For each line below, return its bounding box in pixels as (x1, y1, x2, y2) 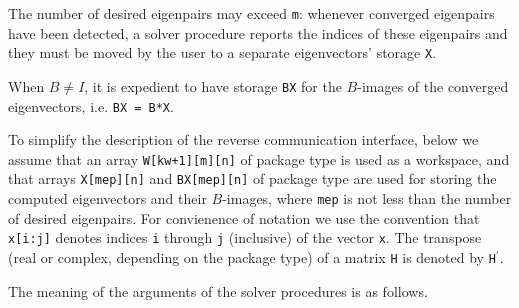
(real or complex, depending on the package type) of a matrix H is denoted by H (8, 247, 496, 268)
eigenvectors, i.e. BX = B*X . (8, 95, 174, 116)
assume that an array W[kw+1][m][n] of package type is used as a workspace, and (8, 148, 510, 169)
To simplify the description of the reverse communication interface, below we (8, 129, 479, 150)
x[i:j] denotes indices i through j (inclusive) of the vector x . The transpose (8, 227, 482, 248)
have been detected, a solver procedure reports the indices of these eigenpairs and (8, 22, 508, 43)
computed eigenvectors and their (8, 188, 207, 209)
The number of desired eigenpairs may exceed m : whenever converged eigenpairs (8, 3, 495, 23)
